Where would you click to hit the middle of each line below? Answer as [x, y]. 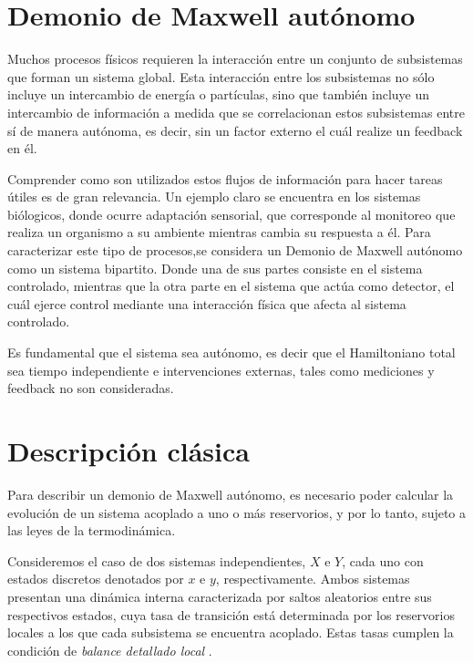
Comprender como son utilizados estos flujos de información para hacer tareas [225, 178]
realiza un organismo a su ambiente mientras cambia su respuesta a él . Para [219, 232]
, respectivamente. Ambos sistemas [313, 579]
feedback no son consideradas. [91, 388]
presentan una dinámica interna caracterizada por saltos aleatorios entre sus [220, 596]
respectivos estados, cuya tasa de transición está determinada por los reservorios [231, 614]
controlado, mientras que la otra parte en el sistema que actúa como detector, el [231, 286]
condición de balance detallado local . [110, 650]
